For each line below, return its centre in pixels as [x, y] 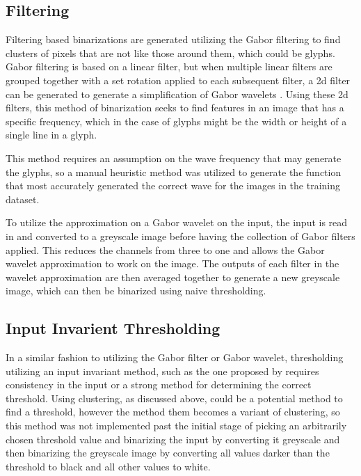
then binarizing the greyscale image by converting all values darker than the [168, 453]
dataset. [23, 199]
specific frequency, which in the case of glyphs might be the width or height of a [176, 121]
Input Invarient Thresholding [113, 328]
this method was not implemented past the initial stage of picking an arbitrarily [176, 426]
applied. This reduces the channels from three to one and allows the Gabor [165, 249]
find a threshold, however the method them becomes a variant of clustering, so [173, 412]
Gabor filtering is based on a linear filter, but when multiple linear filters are [169, 66]
